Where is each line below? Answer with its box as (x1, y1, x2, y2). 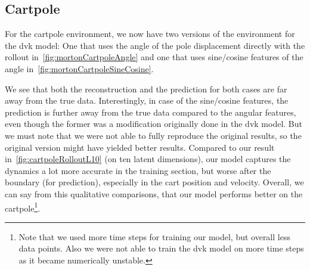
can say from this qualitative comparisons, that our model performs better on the (5, 187, 303, 200)
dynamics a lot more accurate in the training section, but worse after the (5, 164, 271, 176)
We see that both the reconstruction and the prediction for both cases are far (5, 82, 287, 95)
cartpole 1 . (5, 200, 41, 214)
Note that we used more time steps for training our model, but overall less (18, 230, 290, 243)
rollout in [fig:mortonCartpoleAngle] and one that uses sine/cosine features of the (5, 51, 303, 63)
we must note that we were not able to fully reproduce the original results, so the (5, 129, 302, 141)
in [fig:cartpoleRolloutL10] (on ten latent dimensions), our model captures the (5, 153, 291, 165)
